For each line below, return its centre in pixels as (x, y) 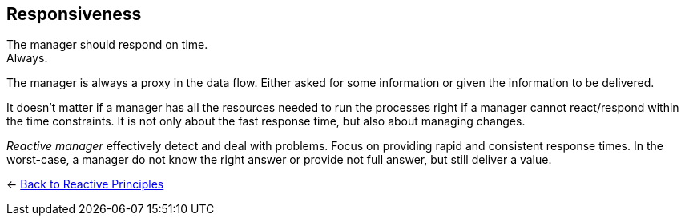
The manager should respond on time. (107, 45)
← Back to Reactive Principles (85, 184)
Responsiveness (74, 14)
